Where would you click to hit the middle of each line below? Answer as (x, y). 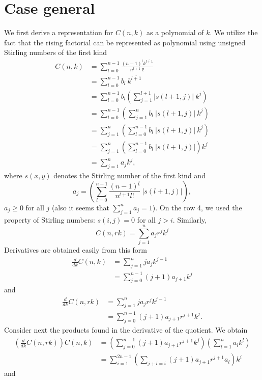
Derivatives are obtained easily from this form (76, 250)
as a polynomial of (175, 32)
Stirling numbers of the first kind (56, 52)
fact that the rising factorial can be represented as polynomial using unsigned (125, 42)
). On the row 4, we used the (197, 207)
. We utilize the (234, 32)
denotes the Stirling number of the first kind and (129, 175)
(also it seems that (80, 207)
